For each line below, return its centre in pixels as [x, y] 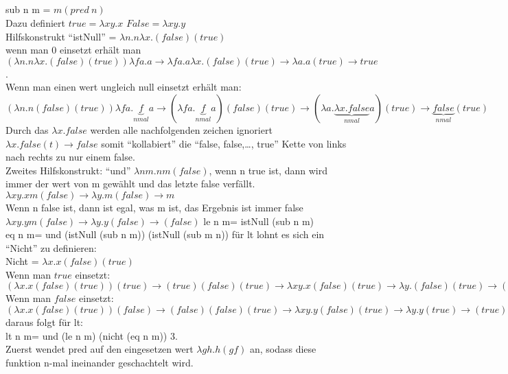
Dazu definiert [35, 22]
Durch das [27, 129]
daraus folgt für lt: [44, 322]
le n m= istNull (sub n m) [259, 221]
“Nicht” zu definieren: [51, 247]
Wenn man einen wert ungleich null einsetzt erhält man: [124, 87]
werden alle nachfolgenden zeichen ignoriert [181, 129]
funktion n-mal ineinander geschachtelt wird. [100, 362]
